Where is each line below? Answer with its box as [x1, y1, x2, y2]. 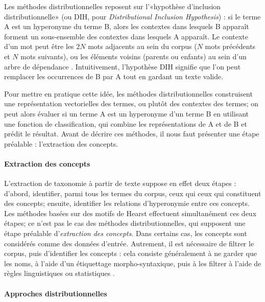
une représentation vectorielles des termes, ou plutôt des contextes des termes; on [4, 98, 259, 109]
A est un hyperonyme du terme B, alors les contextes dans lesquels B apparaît [4, 21, 249, 32]
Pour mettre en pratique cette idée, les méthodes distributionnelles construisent [4, 88, 253, 99]
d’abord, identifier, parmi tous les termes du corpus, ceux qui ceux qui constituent [4, 188, 261, 198]
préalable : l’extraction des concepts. [4, 138, 118, 149]
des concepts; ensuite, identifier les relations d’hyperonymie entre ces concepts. [4, 198, 250, 208]
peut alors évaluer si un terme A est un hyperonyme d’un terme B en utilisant [4, 108, 249, 119]
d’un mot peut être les [4, 41, 74, 52]
